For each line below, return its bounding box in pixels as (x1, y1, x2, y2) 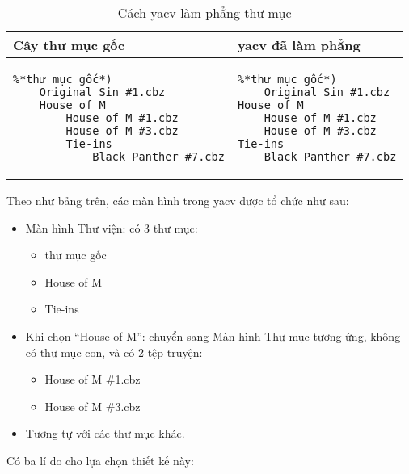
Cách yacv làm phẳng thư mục (117, 3, 292, 22)
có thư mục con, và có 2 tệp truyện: (25, 343, 203, 360)
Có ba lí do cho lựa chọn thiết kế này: (6, 451, 194, 468)
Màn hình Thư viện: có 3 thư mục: (25, 219, 198, 236)
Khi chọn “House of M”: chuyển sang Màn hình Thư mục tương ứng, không (25, 327, 401, 344)
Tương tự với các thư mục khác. (25, 425, 185, 442)
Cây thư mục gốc (13, 36, 125, 54)
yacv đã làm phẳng (237, 36, 361, 54)
